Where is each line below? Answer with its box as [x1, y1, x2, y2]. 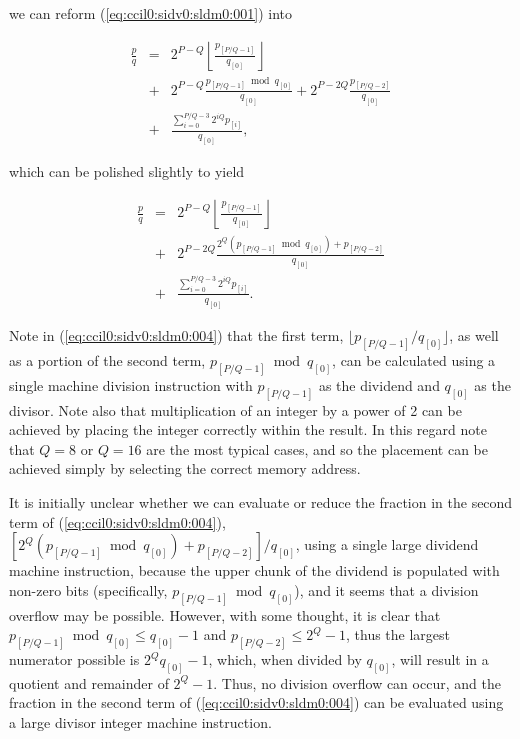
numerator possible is [9, 649, 140, 670]
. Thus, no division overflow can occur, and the [213, 672, 501, 693]
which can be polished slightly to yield [9, 161, 245, 182]
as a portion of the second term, [9, 349, 206, 370]
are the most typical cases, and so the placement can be [146, 438, 489, 459]
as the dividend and [318, 374, 440, 395]
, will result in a [391, 649, 489, 670]
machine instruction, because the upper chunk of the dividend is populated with [9, 560, 500, 581]
